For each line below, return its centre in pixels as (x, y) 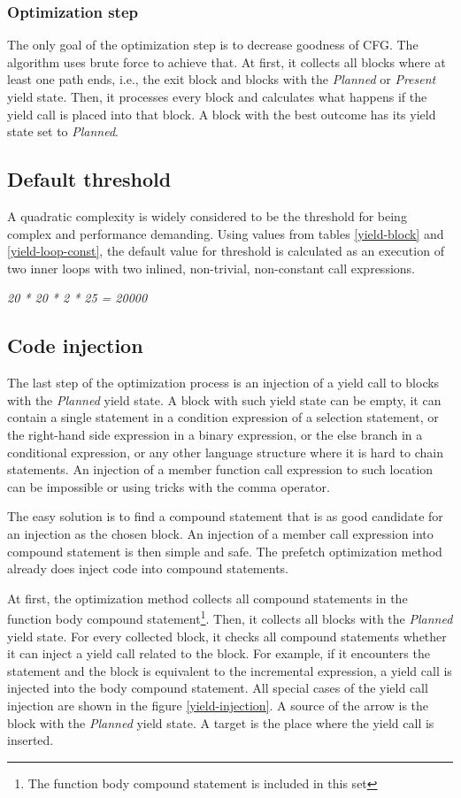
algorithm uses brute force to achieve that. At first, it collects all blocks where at (227, 61)
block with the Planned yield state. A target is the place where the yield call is (221, 722)
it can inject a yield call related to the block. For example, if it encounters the (219, 653)
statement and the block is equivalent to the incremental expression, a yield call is (230, 670)
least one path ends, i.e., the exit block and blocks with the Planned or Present (222, 79)
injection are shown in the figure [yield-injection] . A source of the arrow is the (218, 705)
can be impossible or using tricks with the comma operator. (169, 486)
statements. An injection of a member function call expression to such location (220, 469)
